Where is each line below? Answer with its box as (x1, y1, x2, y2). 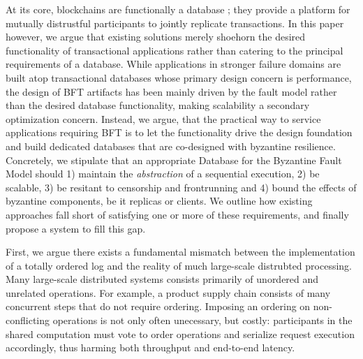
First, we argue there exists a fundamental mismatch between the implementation (6, 244, 355, 259)
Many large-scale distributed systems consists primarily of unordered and (6, 272, 319, 286)
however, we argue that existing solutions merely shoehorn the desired (6, 29, 306, 44)
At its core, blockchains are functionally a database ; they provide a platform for (6, 2, 350, 16)
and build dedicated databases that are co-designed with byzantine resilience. (6, 138, 336, 153)
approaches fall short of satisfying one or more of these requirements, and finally (6, 207, 349, 221)
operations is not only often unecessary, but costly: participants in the (52, 313, 353, 328)
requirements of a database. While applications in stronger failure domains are (6, 57, 341, 71)
